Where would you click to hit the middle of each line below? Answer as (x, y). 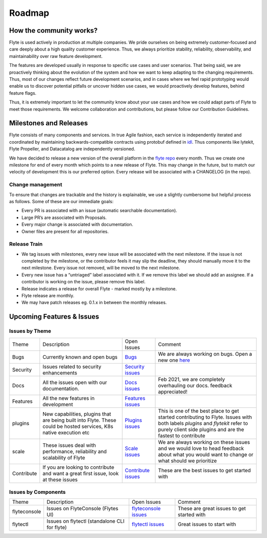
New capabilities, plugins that (77, 414)
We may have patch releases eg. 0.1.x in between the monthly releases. (94, 303)
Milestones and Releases (49, 123)
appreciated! (173, 391)
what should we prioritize (187, 461)
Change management (36, 185)
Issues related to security (72, 367)
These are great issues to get (212, 509)
